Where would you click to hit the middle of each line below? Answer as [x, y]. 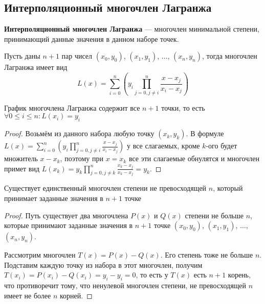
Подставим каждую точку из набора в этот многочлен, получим [103, 264]
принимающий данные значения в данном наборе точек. [92, 39]
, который [228, 188]
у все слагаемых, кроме [163, 146]
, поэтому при [82, 158]
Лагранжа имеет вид [36, 67]
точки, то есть [183, 107]
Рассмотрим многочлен [40, 255]
